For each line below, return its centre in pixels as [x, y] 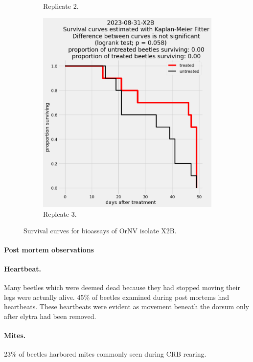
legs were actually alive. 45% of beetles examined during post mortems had [117, 297]
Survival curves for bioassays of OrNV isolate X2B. [100, 230]
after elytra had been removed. [50, 316]
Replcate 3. [60, 214]
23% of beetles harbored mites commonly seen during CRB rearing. [105, 354]
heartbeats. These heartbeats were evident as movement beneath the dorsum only [126, 306]
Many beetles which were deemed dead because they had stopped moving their [122, 287]
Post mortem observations [49, 249]
